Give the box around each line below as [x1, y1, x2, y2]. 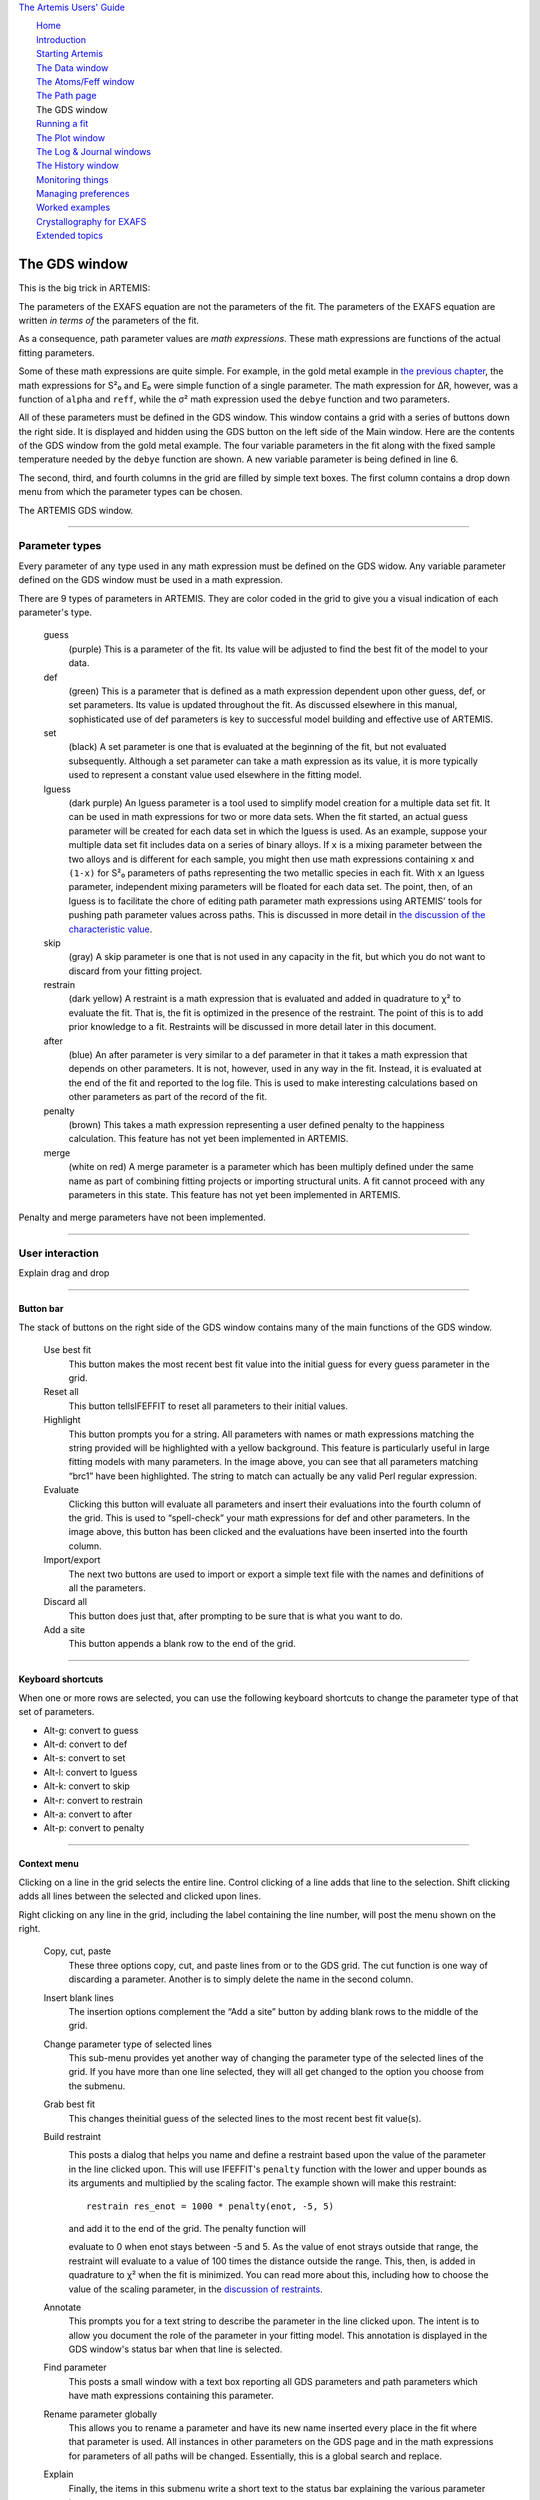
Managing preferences [36, 188, 130, 200]
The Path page [36, 90, 97, 102]
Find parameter [43, 2361, 107, 2374]
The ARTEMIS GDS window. [18, 504, 134, 516]
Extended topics [36, 230, 104, 242]
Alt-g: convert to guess [43, 1724, 139, 1736]
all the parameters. [68, 1581, 146, 1594]
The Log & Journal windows [36, 145, 152, 157]
